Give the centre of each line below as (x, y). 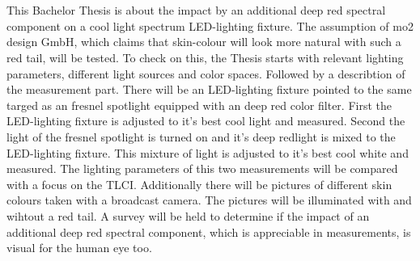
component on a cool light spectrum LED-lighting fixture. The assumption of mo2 (210, 25)
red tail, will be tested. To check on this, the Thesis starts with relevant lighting (205, 57)
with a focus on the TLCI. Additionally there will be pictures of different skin (199, 184)
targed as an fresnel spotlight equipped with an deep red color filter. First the (199, 105)
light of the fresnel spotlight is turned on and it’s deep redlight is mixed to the (201, 136)
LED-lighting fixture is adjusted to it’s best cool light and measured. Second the (206, 121)
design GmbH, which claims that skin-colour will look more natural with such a (204, 42)
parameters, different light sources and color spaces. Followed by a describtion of (206, 73)
